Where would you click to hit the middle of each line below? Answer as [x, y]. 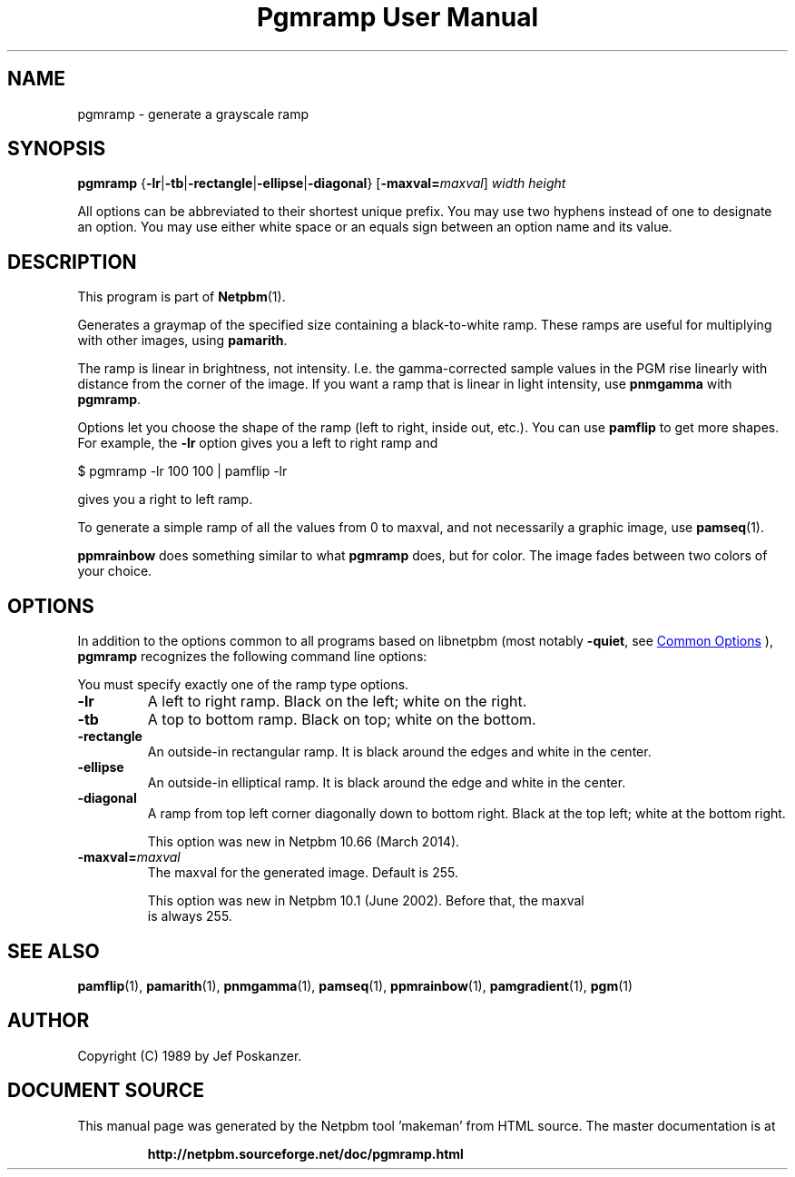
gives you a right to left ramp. [165, 499]
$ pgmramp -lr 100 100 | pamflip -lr [182, 471]
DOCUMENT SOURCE [106, 1091]
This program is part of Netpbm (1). [182, 297]
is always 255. [190, 916]
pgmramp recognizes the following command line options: [252, 657]
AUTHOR [49, 1021]
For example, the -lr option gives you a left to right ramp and [258, 443]
